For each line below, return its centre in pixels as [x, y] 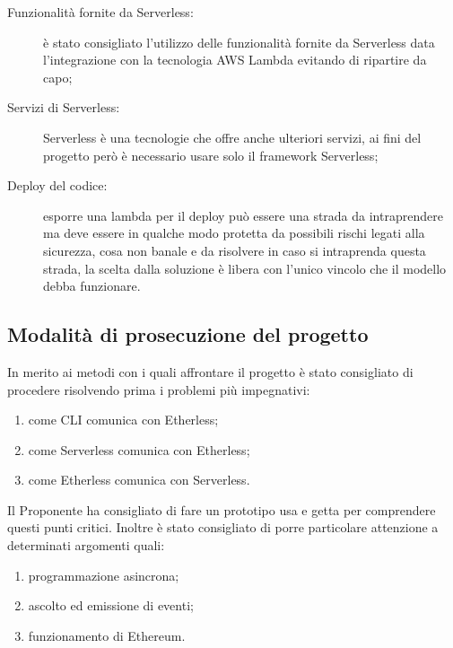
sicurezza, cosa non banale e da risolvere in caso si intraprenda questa [235, 250]
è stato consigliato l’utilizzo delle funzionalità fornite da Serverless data [239, 42]
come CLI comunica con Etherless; [123, 420]
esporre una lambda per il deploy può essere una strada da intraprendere [243, 215]
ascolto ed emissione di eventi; [111, 605]
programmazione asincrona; [104, 575]
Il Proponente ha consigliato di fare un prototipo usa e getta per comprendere [222, 509]
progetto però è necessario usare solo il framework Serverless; [211, 155]
